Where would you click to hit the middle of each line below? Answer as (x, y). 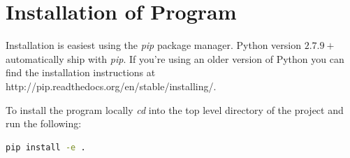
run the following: (44, 123)
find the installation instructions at (81, 72)
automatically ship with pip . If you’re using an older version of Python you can (175, 58)
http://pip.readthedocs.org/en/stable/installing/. (111, 86)
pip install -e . (46, 147)
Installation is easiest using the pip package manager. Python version (154, 45)
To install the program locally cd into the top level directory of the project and (175, 109)
